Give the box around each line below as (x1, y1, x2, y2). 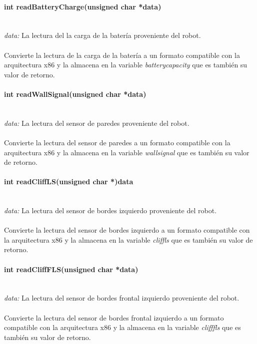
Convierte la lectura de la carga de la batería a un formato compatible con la (4, 49, 240, 60)
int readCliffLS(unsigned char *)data (4, 176, 133, 187)
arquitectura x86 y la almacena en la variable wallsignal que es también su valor (4, 147, 249, 157)
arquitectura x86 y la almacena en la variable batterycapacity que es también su (4, 59, 247, 70)
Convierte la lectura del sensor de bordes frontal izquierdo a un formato (4, 312, 224, 323)
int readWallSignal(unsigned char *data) (4, 88, 146, 99)
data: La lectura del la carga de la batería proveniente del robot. (4, 30, 201, 40)
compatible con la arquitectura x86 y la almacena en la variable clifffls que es (4, 322, 241, 333)
